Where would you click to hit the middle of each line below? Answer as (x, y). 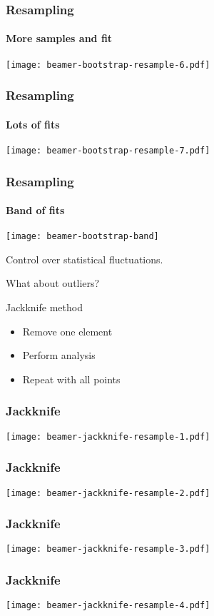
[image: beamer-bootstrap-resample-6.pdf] (108, 65)
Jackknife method (44, 307)
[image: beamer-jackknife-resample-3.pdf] (108, 549)
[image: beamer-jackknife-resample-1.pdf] (108, 436)
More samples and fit (59, 38)
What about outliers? (53, 283)
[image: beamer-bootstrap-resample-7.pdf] (108, 150)
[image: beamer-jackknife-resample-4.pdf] (108, 606)
